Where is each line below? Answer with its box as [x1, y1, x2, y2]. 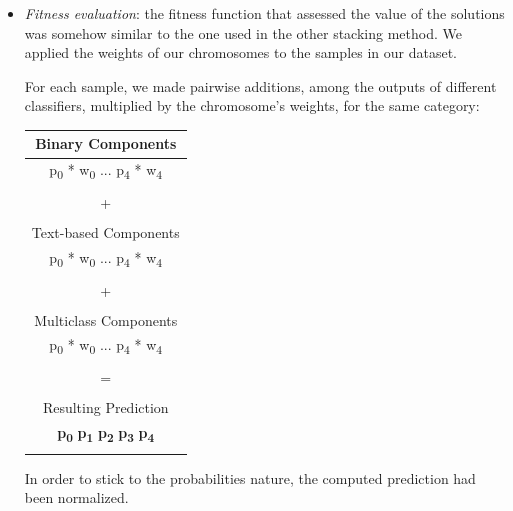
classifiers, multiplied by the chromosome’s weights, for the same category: [24, 95, 480, 116]
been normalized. [24, 487, 129, 508]
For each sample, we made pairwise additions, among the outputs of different [24, 75, 497, 96]
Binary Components [35, 133, 177, 154]
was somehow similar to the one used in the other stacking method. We [24, 22, 462, 43]
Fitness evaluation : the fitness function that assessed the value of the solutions [24, 3, 505, 23]
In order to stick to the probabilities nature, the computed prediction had [24, 467, 476, 488]
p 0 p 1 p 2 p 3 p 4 [57, 422, 155, 445]
